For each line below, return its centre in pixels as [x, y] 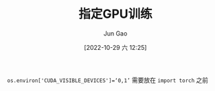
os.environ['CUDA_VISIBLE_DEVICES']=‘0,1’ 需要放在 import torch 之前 [108, 80]
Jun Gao [115, 33]
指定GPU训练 [115, 14]
